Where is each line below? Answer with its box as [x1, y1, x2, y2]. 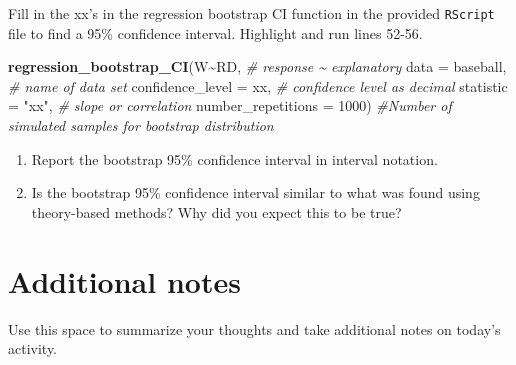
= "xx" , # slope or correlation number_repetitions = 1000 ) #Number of [8, 95, 452, 116]
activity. [8, 338, 58, 359]
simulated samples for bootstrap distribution [8, 115, 274, 136]
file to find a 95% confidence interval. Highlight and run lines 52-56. [8, 22, 423, 43]
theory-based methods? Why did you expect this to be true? [31, 201, 402, 222]
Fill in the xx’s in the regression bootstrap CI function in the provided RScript [8, 3, 495, 23]
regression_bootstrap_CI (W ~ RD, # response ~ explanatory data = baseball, [8, 56, 507, 77]
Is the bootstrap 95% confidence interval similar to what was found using [31, 182, 480, 203]
